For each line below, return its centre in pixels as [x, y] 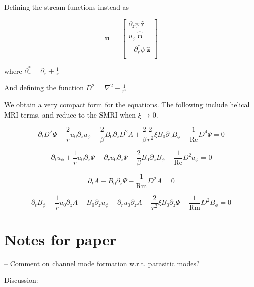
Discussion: [21, 280]
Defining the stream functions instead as [67, 7]
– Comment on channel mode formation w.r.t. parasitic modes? [102, 263]
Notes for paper [60, 239]
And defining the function [44, 88]
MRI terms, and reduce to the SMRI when [70, 114]
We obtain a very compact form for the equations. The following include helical [127, 105]
